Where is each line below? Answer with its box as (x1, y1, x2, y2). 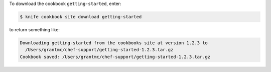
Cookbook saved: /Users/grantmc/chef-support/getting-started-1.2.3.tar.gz (20, 54, 211, 60)
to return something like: (9, 26, 60, 32)
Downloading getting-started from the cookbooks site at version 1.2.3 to (20, 40, 208, 46)
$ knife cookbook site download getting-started (20, 14, 142, 19)
